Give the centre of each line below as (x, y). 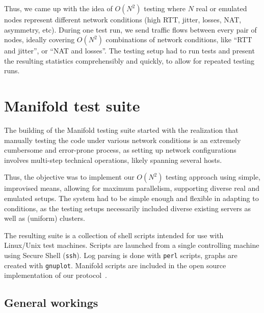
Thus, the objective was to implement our (69, 177)
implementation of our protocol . (56, 275)
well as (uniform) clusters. (45, 218)
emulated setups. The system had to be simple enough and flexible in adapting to (131, 198)
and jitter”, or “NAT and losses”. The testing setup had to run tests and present (129, 51)
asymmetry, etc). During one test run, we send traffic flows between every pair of (130, 29)
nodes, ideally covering (39, 39)
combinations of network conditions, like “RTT (179, 39)
